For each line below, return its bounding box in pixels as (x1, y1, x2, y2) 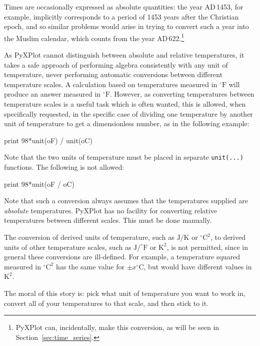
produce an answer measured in (4, 89, 101, 99)
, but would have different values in (143, 261, 252, 271)
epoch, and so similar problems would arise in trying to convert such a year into (4, 21, 249, 32)
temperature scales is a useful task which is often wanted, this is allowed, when (4, 99, 246, 109)
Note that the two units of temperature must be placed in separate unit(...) (4, 152, 243, 162)
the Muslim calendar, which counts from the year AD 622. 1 (4, 31, 184, 43)
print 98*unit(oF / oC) (4, 178, 75, 189)
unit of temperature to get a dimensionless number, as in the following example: (4, 118, 249, 129)
